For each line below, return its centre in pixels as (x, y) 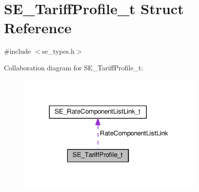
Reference (38, 28)
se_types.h (58, 51)
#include (18, 51)
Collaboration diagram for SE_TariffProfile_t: (74, 67)
